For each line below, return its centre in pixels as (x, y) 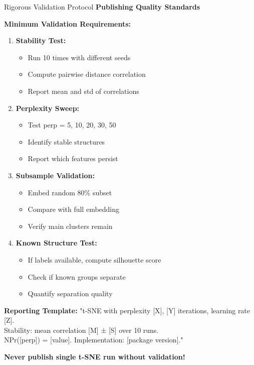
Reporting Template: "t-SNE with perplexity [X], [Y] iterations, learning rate (127, 310)
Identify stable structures (66, 141)
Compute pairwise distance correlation (87, 74)
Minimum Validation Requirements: (68, 23)
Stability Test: (41, 40)
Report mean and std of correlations (83, 91)
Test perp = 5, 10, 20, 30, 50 (72, 125)
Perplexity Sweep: (48, 108)
